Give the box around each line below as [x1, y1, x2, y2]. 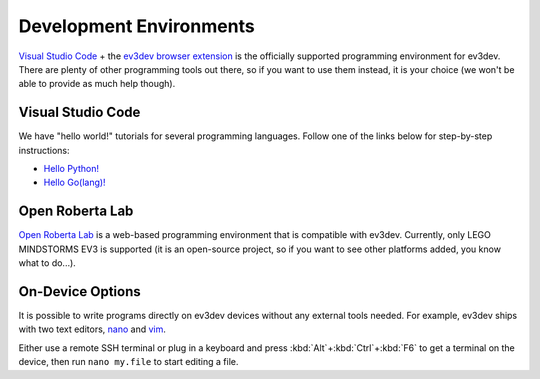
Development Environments [18, 15, 255, 37]
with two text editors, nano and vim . [18, 323, 167, 335]
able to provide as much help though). [18, 78, 176, 90]
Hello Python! [43, 163, 100, 175]
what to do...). [18, 257, 77, 269]
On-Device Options [18, 283, 142, 300]
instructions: [18, 144, 70, 156]
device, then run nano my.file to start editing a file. [18, 356, 239, 368]
